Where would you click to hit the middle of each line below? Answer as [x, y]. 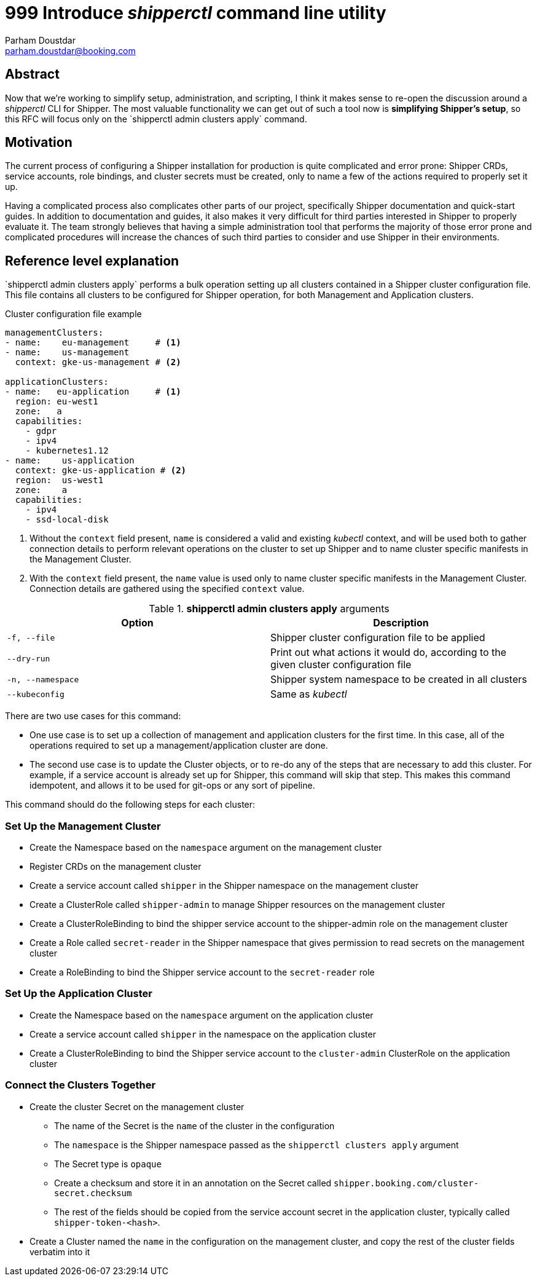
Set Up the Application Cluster [79, 994]
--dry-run [29, 658]
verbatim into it [60, 1251]
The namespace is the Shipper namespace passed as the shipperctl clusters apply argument [257, 1145]
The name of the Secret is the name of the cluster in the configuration [194, 1125]
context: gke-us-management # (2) [98, 362]
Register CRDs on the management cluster [116, 867]
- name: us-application [70, 461]
